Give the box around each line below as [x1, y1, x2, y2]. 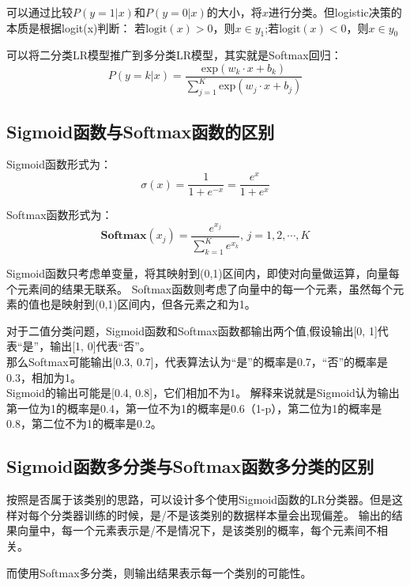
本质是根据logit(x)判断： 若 [6, 19, 146, 36]
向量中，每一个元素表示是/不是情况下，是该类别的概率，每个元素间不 [17, 522, 377, 539]
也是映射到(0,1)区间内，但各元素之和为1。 [39, 296, 256, 312]
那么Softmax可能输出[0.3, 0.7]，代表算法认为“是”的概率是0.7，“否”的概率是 [6, 353, 389, 370]
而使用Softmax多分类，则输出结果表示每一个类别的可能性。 [6, 564, 312, 580]
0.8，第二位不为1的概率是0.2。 [6, 415, 162, 432]
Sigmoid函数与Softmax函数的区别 [6, 119, 275, 143]
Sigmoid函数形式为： [6, 156, 112, 172]
